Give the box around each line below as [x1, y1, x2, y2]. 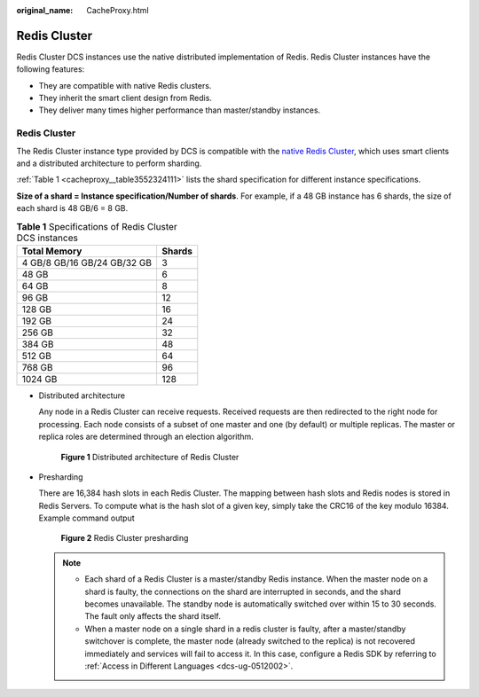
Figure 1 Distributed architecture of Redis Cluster [60, 451, 239, 462]
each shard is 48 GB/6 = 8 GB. [16, 203, 129, 214]
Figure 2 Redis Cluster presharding [60, 533, 189, 544]
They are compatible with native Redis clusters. [38, 80, 212, 90]
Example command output [38, 513, 135, 523]
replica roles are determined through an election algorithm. [38, 431, 255, 442]
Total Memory [21, 245, 82, 257]
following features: [16, 64, 85, 74]
